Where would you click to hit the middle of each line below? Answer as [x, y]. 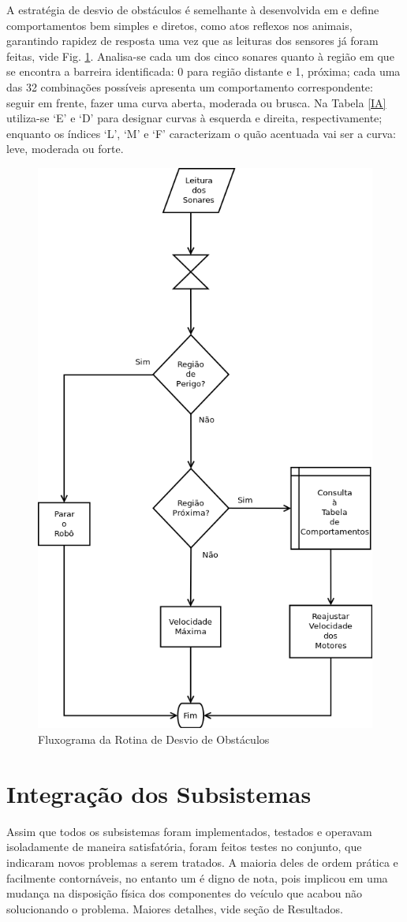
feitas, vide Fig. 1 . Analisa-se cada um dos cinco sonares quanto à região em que [200, 56]
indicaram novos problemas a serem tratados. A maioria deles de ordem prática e [202, 862]
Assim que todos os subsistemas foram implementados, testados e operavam [189, 831]
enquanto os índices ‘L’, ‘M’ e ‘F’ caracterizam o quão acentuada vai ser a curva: [201, 133]
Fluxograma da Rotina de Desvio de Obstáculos [154, 739]
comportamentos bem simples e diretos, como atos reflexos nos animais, [179, 25]
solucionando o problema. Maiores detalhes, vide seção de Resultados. [175, 908]
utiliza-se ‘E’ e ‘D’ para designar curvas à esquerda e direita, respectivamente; [194, 118]
